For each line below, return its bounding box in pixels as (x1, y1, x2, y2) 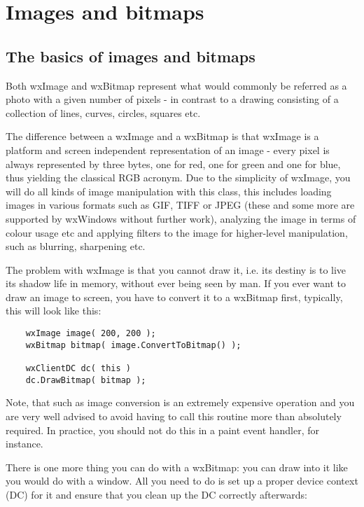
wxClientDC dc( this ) (25, 363, 131, 374)
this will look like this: (6, 303, 101, 318)
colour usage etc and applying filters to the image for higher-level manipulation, (6, 225, 348, 239)
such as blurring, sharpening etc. (6, 239, 146, 253)
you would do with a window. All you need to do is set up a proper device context (6, 473, 358, 488)
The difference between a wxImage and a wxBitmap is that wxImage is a (6, 129, 319, 144)
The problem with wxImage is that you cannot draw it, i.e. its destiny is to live (6, 262, 346, 277)
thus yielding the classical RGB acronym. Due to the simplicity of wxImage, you (6, 170, 351, 185)
